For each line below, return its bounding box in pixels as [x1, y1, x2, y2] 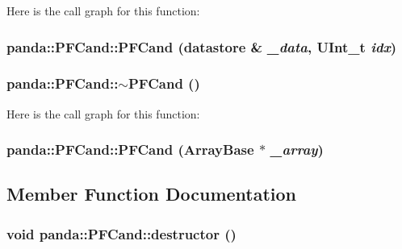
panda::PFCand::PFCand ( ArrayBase [6, 139, 254, 160]
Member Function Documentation [6, 181, 297, 206]
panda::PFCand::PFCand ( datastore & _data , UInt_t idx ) [6, 36, 397, 56]
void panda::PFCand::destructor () [6, 223, 237, 243]
